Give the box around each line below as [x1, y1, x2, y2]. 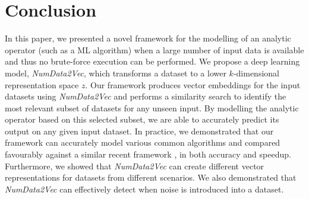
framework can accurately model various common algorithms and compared [5, 136, 280, 149]
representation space [5, 78, 79, 91]
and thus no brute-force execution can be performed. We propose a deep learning [5, 55, 300, 68]
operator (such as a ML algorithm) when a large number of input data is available [5, 43, 304, 56]
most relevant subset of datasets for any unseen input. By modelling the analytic [5, 101, 299, 114]
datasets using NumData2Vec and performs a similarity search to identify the [5, 90, 286, 102]
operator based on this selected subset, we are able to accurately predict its [5, 113, 279, 126]
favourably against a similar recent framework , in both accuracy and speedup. [5, 148, 291, 161]
